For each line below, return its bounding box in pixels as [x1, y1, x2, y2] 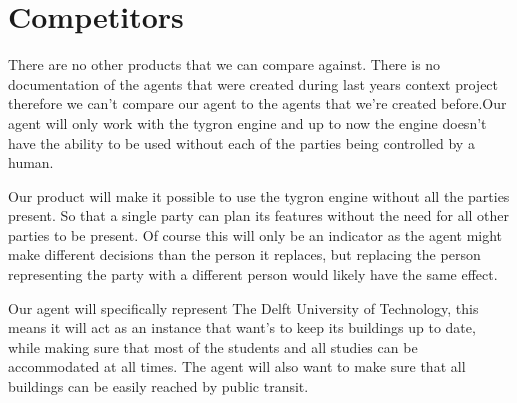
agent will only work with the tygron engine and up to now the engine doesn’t [8, 112, 487, 133]
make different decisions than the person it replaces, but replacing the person [8, 244, 481, 265]
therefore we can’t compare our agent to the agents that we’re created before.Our [8, 93, 507, 114]
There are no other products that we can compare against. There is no [8, 54, 441, 75]
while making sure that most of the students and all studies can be [8, 336, 418, 357]
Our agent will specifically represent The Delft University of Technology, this [8, 297, 479, 318]
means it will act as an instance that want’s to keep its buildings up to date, [8, 317, 476, 338]
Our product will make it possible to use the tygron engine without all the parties [8, 185, 510, 206]
